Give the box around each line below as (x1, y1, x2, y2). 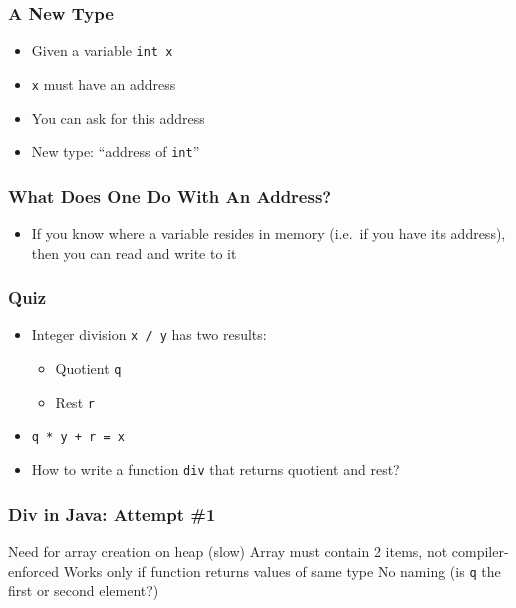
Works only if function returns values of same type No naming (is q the (63, 560, 501, 581)
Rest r (55, 391, 95, 412)
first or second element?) (8, 580, 159, 601)
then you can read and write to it (31, 242, 237, 263)
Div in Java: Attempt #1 (8, 501, 216, 526)
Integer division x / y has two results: (31, 324, 267, 345)
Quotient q (55, 358, 122, 379)
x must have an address (31, 73, 176, 94)
